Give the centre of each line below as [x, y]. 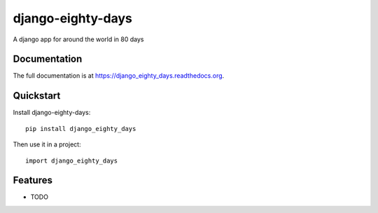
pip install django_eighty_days [81, 129]
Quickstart [37, 96]
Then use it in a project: [47, 144]
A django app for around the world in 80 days [78, 39]
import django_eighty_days [72, 160]
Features [33, 180]
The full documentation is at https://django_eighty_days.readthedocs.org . [119, 76]
